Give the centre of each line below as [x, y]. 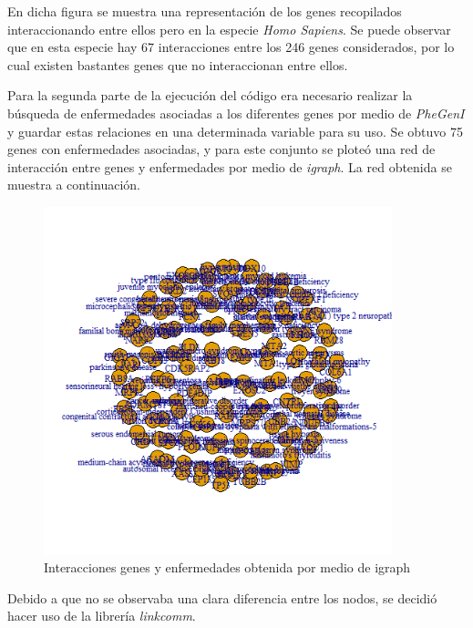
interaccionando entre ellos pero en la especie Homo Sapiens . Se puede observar [229, 29]
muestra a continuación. [74, 185]
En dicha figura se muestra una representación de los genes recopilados [205, 11]
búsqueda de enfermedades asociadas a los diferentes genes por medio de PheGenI [236, 113]
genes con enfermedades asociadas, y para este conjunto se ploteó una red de [221, 149]
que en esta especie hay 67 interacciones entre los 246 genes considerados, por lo [231, 47]
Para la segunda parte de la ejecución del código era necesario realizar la [210, 95]
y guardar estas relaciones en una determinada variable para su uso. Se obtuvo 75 [235, 131]
